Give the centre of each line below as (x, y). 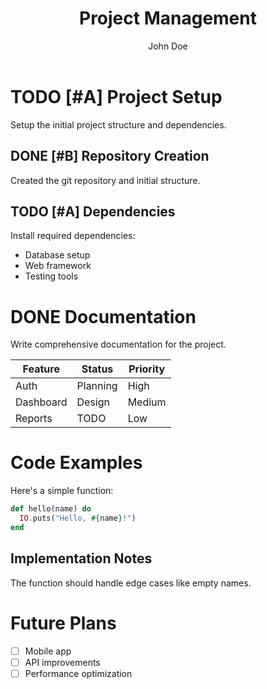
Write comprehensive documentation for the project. (118, 344)
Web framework (58, 266)
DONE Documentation (103, 316)
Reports (34, 419)
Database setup (57, 255)
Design (93, 402)
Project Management (168, 18)
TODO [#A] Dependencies (93, 211)
